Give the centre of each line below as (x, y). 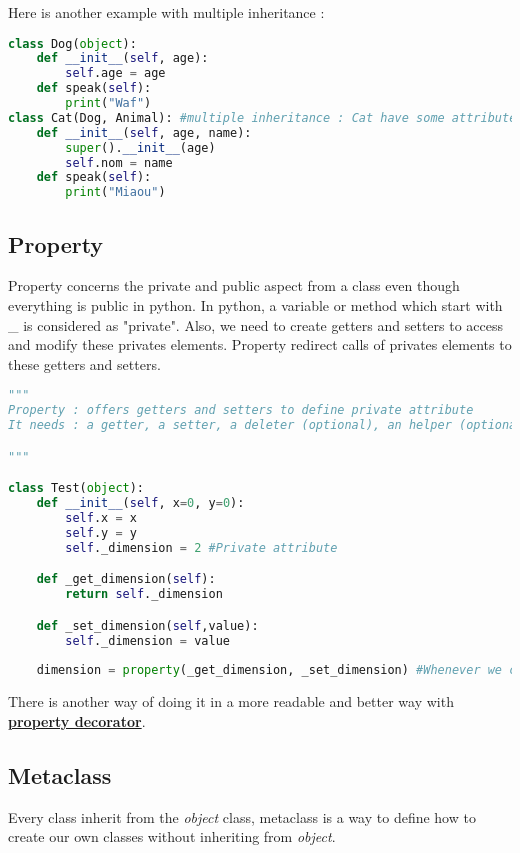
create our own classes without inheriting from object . (172, 836)
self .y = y (101, 532)
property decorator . (77, 720)
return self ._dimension (144, 594)
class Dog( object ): (72, 43)
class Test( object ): (76, 488)
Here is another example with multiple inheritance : (166, 12)
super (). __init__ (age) (140, 147)
